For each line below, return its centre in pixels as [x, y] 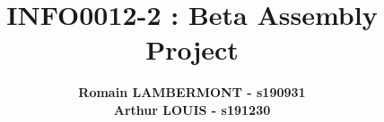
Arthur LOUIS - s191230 [192, 109]
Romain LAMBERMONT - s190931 [192, 92]
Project [192, 49]
